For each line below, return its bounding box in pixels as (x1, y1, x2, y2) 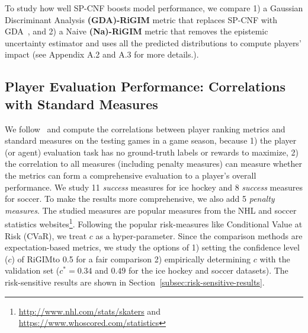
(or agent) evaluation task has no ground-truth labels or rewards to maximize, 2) (5, 145, 299, 158)
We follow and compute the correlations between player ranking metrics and (5, 122, 285, 135)
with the (259, 252, 290, 265)
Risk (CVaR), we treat (5, 229, 87, 242)
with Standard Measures (5, 94, 158, 113)
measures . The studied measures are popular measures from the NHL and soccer (5, 204, 297, 216)
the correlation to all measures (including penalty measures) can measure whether (5, 157, 302, 170)
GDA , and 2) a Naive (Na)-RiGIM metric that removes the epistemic (5, 25, 268, 37)
